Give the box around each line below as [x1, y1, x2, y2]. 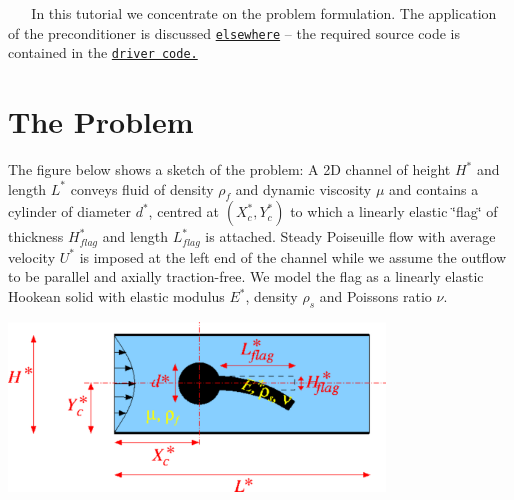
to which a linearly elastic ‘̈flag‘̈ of [290, 201, 498, 222]
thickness [8, 226, 64, 247]
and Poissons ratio [319, 286, 432, 307]
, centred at [148, 201, 220, 222]
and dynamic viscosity [235, 178, 372, 199]
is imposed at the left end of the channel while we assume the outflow [79, 246, 507, 267]
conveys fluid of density [70, 178, 214, 199]
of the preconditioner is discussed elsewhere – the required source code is [8, 22, 461, 43]
